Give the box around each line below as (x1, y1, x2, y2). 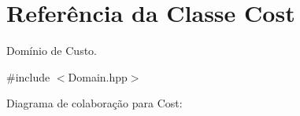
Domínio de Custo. (6, 42, 97, 59)
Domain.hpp (68, 68, 128, 85)
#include (6, 68, 50, 85)
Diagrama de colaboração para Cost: (6, 95, 183, 111)
